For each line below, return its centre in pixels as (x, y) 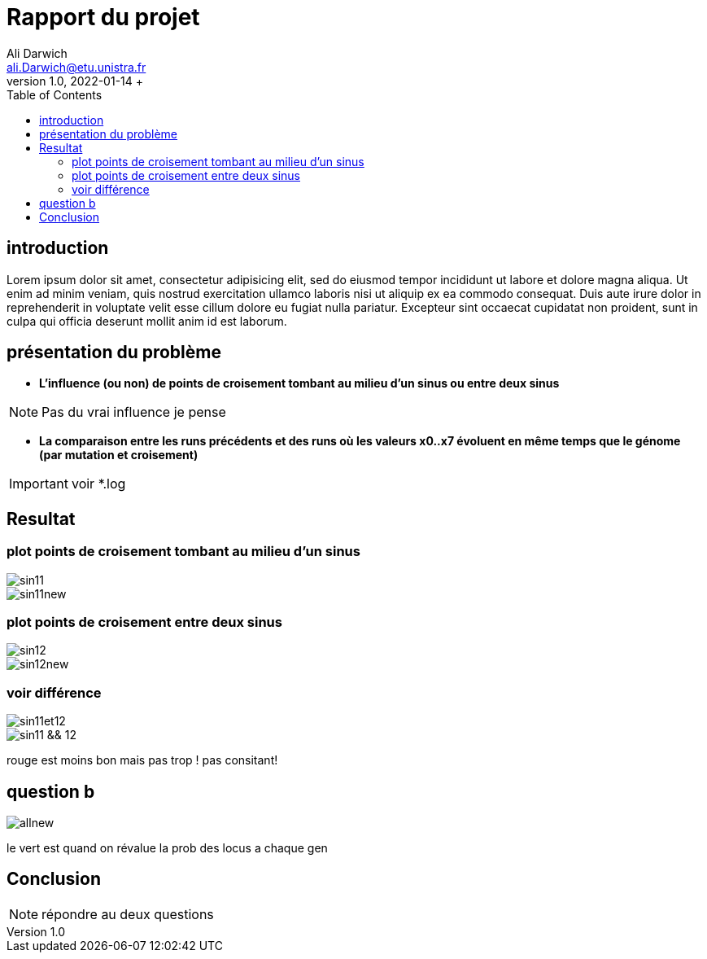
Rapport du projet (103, 17)
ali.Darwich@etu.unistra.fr (76, 67)
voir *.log (98, 484)
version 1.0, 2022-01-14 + (75, 81)
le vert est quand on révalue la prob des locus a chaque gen (167, 848)
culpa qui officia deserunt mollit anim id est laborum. (147, 321)
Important (39, 484)
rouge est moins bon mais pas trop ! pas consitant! (142, 760)
